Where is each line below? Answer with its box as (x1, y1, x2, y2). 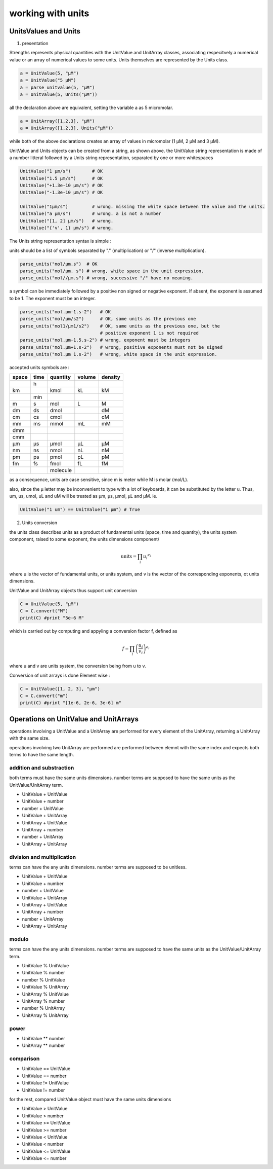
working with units (9, 8, 89, 19)
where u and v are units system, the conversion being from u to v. (9, 663, 146, 669)
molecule (50, 467, 72, 474)
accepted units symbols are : (9, 364, 70, 371)
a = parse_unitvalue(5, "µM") (20, 84, 95, 90)
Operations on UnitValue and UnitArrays (9, 715, 139, 723)
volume (77, 374, 96, 381)
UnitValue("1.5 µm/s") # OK (20, 175, 103, 181)
